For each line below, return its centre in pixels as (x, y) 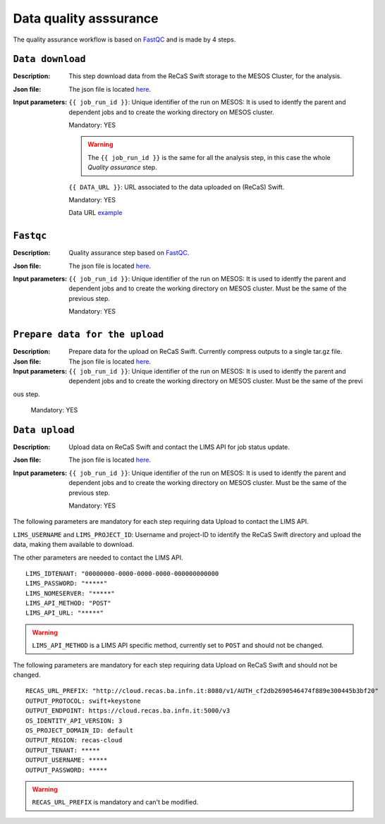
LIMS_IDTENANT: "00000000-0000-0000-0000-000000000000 (122, 573)
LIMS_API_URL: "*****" (65, 613)
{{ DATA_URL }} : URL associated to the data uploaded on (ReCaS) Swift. (177, 187)
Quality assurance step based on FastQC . (129, 253)
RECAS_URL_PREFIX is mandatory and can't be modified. (115, 802)
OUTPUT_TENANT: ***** (63, 750)
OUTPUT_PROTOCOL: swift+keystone (83, 701)
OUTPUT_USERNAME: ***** (67, 760)
